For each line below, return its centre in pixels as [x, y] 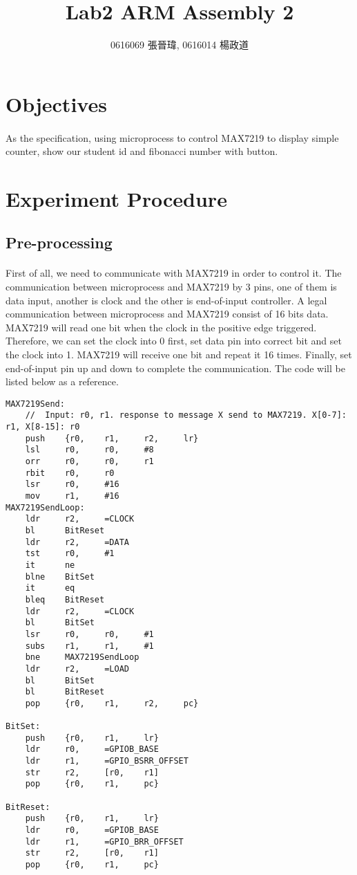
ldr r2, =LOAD [77, 669]
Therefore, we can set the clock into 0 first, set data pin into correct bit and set [174, 341]
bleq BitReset [65, 599]
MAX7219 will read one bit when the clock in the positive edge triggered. [161, 327]
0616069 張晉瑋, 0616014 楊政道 [180, 45]
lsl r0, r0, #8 [89, 450]
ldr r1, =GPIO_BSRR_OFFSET [107, 761]
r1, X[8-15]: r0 [43, 427]
